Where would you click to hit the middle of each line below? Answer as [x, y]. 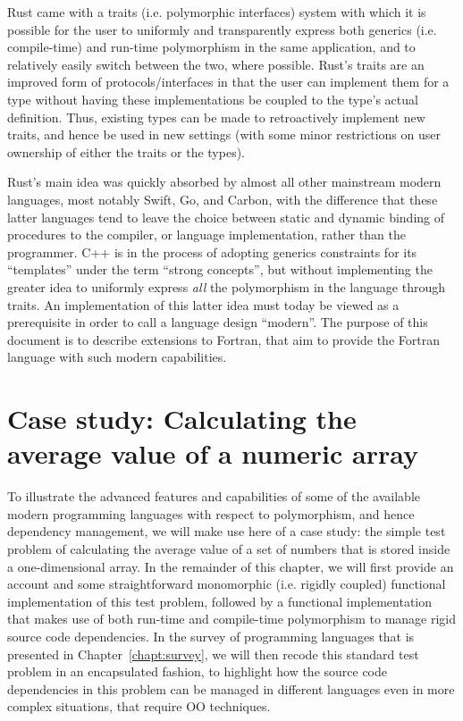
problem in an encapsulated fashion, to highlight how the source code [197, 671]
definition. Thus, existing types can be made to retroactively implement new [216, 117]
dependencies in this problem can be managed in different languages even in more [231, 688]
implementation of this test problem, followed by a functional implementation [220, 601]
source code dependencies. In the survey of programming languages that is [211, 636]
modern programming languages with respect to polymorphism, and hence [211, 513]
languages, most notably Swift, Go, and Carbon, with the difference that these [223, 199]
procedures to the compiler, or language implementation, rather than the [206, 235]
